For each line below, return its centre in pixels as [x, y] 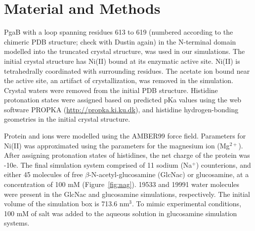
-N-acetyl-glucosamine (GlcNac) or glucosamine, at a [169, 174]
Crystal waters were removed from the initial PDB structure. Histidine [111, 90]
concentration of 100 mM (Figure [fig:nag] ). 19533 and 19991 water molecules [122, 184]
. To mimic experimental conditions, [187, 204]
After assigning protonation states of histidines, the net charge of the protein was [127, 155]
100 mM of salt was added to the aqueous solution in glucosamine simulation [121, 213]
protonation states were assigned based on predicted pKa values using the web [123, 100]
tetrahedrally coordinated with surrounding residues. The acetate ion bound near [127, 70]
